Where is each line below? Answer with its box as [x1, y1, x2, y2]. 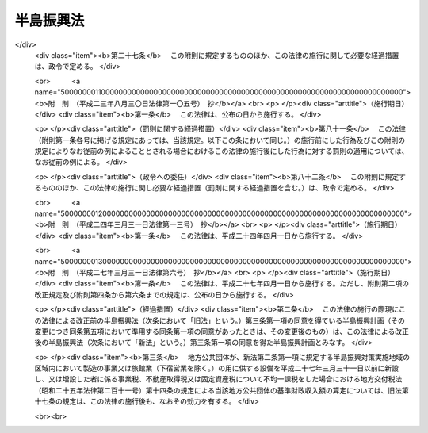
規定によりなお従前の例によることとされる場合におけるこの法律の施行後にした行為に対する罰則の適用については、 [34, 147, 409, 156]
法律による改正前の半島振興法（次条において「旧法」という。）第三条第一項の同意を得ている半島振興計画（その [40, 316, 406, 325]
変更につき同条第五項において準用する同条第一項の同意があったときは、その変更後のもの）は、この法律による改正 [34, 326, 410, 336]
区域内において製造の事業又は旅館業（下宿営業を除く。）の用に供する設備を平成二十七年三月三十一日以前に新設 [34, 363, 399, 373]
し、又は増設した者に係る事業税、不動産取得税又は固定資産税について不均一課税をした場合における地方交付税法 [34, 374, 403, 384]
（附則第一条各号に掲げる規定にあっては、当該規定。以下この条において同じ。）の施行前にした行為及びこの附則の [34, 135, 406, 144]
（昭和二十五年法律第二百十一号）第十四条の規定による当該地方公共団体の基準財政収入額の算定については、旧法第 [34, 385, 409, 395]
